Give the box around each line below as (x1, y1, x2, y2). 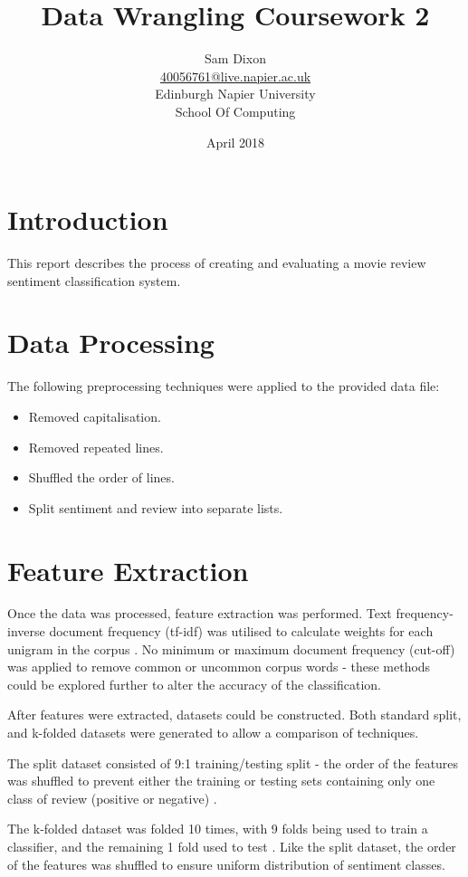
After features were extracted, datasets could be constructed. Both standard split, (7, 705, 462, 724)
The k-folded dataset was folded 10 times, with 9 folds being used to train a (7, 819, 428, 838)
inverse (7, 622, 45, 641)
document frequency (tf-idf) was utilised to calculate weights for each (49, 622, 434, 641)
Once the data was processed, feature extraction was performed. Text (7, 604, 392, 623)
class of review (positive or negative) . (7, 788, 217, 807)
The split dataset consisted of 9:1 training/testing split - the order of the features (7, 753, 459, 772)
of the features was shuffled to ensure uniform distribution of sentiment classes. (7, 854, 445, 873)
